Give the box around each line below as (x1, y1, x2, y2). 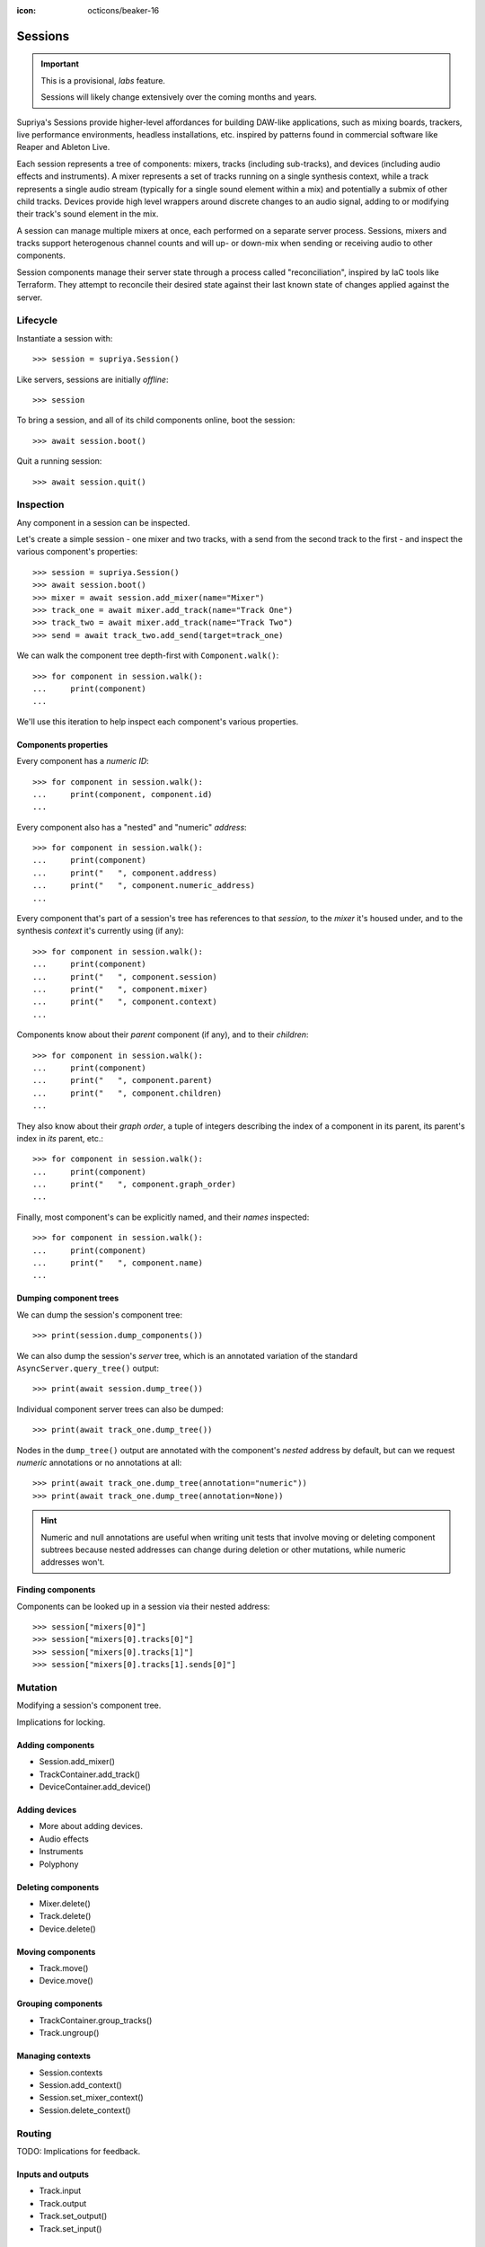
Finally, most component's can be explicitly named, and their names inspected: (16, 1212, 310, 1222)
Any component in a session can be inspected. (16, 517, 190, 528)
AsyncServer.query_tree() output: (16, 1363, 159, 1373)
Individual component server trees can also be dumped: (16, 1403, 224, 1415)
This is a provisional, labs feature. (40, 75, 166, 85)
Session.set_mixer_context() (39, 2092, 144, 2103)
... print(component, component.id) (32, 789, 213, 799)
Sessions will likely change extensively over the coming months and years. (40, 92, 318, 102)
